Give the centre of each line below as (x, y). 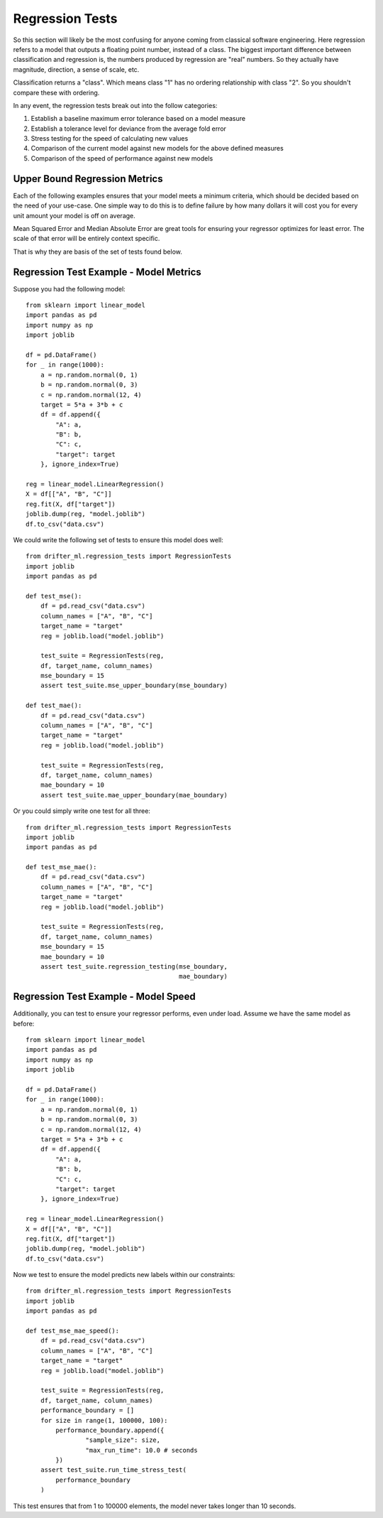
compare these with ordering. (56, 92)
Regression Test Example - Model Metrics (107, 272)
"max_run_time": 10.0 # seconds (141, 1450)
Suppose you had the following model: (69, 289)
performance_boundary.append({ (110, 1430)
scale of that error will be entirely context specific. (87, 239)
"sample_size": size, (123, 1440)
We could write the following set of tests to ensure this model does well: (118, 539)
